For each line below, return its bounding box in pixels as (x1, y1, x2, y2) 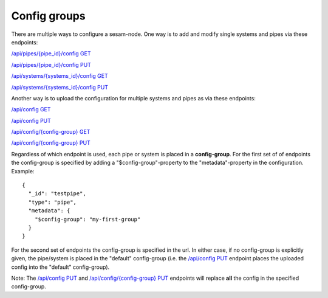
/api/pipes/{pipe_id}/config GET (11, 50, 91, 57)
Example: (11, 167, 35, 175)
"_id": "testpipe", (28, 190, 86, 197)
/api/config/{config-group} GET (11, 128, 91, 136)
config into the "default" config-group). (11, 263, 110, 271)
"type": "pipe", (28, 198, 77, 206)
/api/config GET (11, 106, 51, 113)
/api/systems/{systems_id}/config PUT (11, 83, 109, 91)
